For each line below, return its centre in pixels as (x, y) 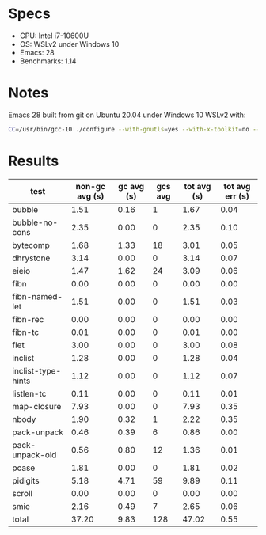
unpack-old (34, 454)
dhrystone (31, 258)
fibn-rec (28, 319)
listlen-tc (29, 393)
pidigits (26, 480)
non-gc (90, 186)
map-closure (37, 406)
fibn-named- (38, 296)
